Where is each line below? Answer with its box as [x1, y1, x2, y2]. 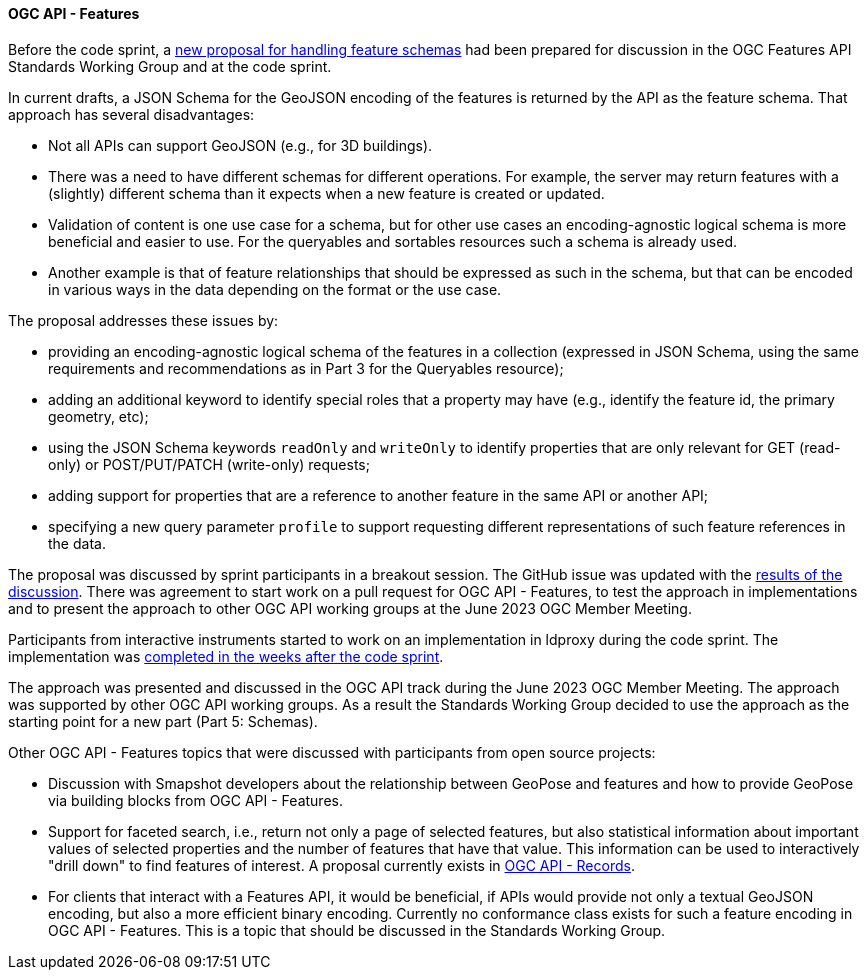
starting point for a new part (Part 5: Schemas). [8, 712, 318, 730]
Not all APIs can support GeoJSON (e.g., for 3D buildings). [48, 136, 433, 154]
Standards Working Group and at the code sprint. [8, 57, 332, 75]
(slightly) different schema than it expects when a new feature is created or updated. [48, 184, 605, 202]
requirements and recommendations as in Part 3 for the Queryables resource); [48, 359, 564, 377]
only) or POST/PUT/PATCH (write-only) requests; [48, 455, 370, 473]
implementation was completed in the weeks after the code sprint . [8, 647, 444, 665]
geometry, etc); [48, 407, 149, 425]
